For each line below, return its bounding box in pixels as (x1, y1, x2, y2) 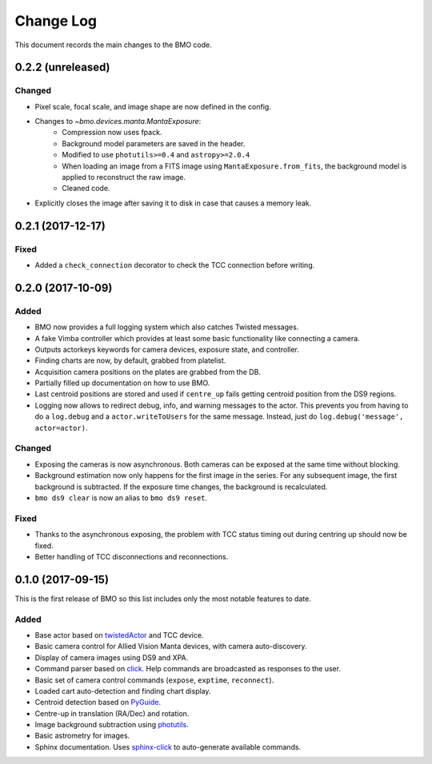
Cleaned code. (62, 184, 110, 193)
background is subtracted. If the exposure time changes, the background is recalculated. (34, 482, 328, 491)
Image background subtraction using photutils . (34, 720, 189, 730)
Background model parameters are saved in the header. (62, 138, 246, 148)
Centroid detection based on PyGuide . (34, 698, 162, 707)
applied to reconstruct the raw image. (62, 173, 186, 182)
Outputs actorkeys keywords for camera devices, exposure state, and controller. (34, 344, 300, 354)
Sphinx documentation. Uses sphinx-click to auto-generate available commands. (34, 742, 302, 751)
